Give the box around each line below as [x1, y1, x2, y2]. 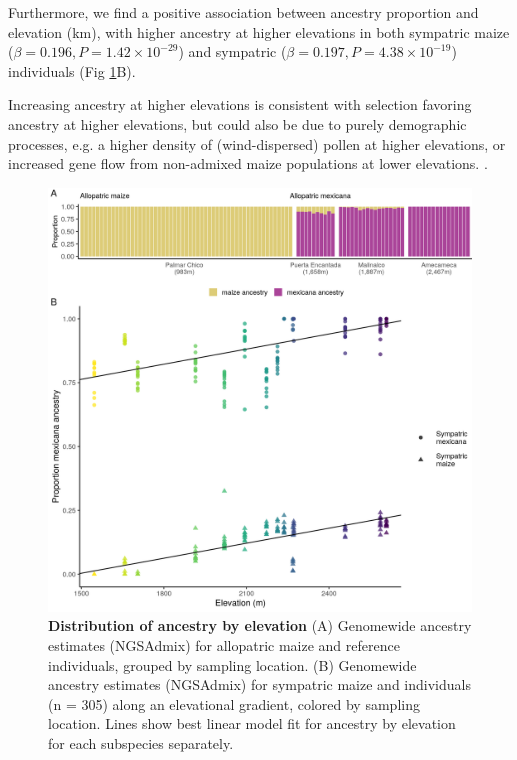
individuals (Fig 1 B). [8, 60, 136, 81]
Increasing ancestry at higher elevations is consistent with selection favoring [8, 94, 472, 115]
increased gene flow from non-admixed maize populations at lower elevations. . [8, 153, 488, 174]
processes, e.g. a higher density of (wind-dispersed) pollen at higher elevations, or [8, 133, 506, 154]
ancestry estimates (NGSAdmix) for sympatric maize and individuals [48, 674, 471, 695]
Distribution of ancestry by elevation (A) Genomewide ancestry [48, 615, 472, 636]
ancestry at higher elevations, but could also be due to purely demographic [8, 113, 467, 134]
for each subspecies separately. [48, 732, 234, 753]
